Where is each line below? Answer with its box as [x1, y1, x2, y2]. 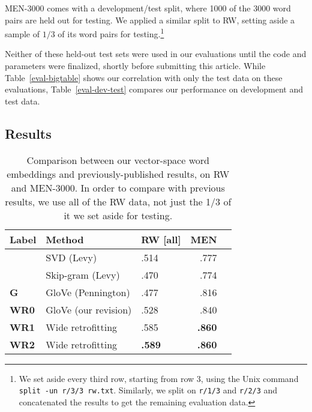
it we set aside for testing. [64, 208, 173, 222]
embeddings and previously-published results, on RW [7, 166, 230, 181]
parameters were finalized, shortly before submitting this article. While [5, 59, 266, 72]
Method [46, 232, 84, 246]
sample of [5, 27, 40, 40]
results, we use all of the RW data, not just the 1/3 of [5, 194, 232, 208]
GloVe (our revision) [46, 302, 132, 317]
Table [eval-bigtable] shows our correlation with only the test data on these [5, 71, 283, 83]
